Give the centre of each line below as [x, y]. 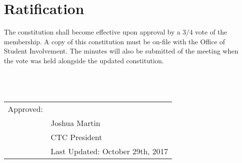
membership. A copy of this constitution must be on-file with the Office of [115, 41]
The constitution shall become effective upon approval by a [92, 32]
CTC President [76, 137]
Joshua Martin [75, 123]
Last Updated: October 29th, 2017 [109, 151]
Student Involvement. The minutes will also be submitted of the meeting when [121, 51]
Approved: [26, 109]
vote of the [211, 32]
